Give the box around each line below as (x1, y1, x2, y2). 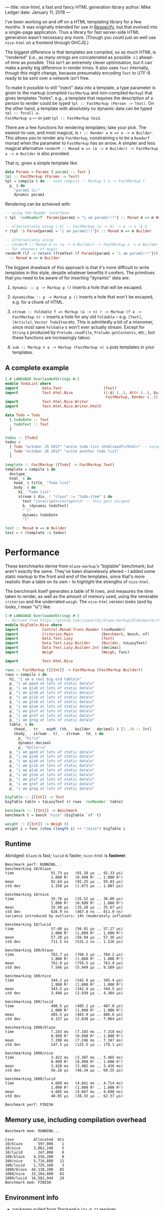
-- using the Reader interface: (5, 211, 71, 216)
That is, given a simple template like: (5, 160, 78, 166)
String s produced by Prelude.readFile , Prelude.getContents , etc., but (12, 329, 155, 335)
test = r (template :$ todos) (5, 530, 67, 536)
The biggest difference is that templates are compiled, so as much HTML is (5, 49, 156, 55)
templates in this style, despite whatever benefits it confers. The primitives (5, 270, 155, 276)
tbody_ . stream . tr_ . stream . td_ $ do (14, 731, 104, 736)
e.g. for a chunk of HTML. (12, 299, 64, 305)
